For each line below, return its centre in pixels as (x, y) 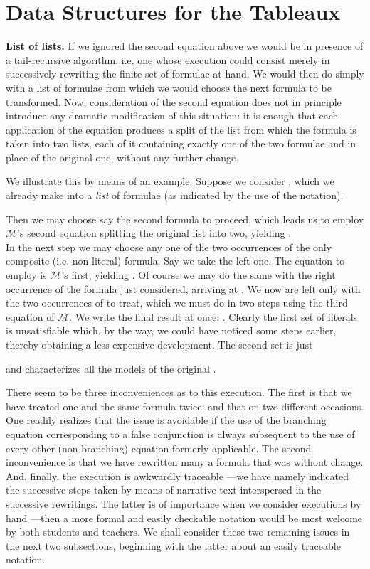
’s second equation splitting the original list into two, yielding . (154, 233)
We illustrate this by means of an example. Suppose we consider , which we (170, 181)
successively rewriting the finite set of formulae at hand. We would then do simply (185, 74)
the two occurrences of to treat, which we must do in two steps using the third (177, 303)
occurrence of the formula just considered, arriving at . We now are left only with (183, 288)
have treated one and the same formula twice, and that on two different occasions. (185, 406)
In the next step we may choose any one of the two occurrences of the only (169, 246)
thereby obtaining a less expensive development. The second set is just (159, 344)
